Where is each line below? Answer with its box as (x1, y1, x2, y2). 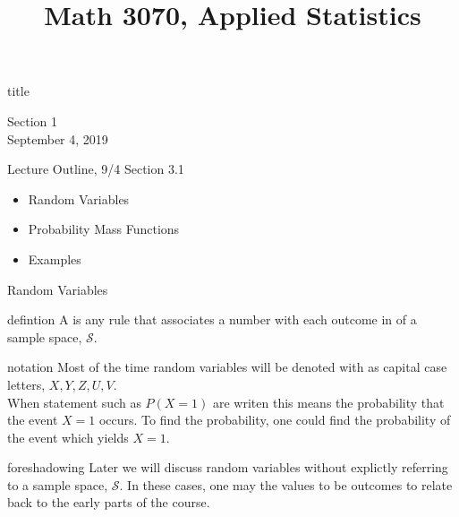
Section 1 (7, 111, 57, 130)
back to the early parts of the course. (7, 493, 210, 512)
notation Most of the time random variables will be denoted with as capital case (7, 358, 447, 376)
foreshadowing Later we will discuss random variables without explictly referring (7, 458, 448, 477)
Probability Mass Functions (28, 220, 180, 238)
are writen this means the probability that (212, 392, 445, 411)
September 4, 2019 (7, 129, 108, 148)
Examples (28, 249, 81, 268)
